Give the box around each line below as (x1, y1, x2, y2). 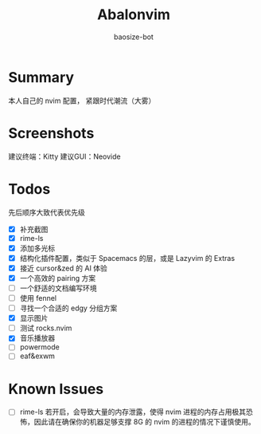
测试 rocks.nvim (19, 323, 72, 333)
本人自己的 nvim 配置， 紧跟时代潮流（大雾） (8, 96, 156, 105)
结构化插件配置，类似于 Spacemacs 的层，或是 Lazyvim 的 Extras (19, 253, 236, 262)
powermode (19, 342, 60, 352)
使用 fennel (19, 294, 57, 302)
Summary (8, 68, 74, 86)
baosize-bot (114, 32, 154, 41)
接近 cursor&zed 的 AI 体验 (19, 263, 107, 273)
